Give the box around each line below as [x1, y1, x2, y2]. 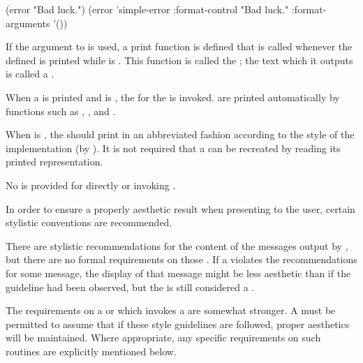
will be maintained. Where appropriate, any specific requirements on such [6, 330, 321, 345]
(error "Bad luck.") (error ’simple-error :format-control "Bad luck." [6, 2, 289, 16]
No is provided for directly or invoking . [6, 177, 176, 192]
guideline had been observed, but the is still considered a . [6, 279, 255, 294]
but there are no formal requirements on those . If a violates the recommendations [6, 252, 357, 267]
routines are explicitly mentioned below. [6, 343, 177, 358]
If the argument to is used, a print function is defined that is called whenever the [6, 39, 353, 54]
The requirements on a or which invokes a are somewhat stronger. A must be [6, 303, 336, 318]
